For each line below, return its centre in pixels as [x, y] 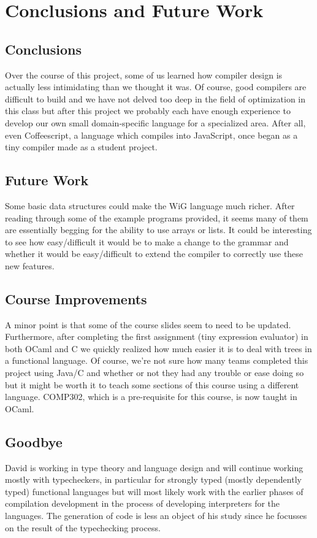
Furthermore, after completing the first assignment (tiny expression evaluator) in [157, 336]
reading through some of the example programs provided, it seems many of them [157, 217]
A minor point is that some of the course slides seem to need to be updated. [148, 324]
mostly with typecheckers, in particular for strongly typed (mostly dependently [153, 479]
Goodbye [34, 441]
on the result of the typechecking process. [83, 527]
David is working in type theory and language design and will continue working [154, 467]
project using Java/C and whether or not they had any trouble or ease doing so [155, 373]
